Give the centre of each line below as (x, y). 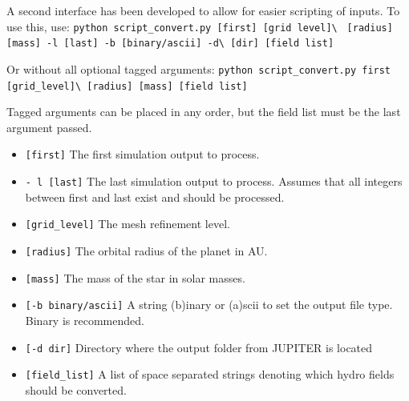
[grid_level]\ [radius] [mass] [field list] (127, 86)
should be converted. (76, 389)
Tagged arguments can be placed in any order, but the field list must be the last (204, 112)
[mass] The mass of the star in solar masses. (135, 277)
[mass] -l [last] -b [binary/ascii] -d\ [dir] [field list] (170, 44)
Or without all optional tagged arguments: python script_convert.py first (199, 68)
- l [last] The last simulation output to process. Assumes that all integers (214, 181)
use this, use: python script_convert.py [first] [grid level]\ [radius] (200, 26)
